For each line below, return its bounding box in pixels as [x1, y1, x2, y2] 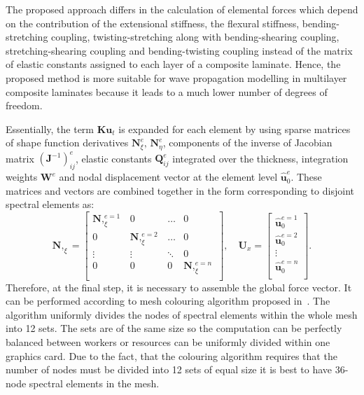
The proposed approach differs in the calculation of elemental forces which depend [6, 2, 358, 16]
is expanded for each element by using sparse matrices [118, 121, 351, 136]
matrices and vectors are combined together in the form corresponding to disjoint [6, 183, 354, 197]
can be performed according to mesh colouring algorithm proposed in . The [6, 293, 330, 308]
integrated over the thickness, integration [172, 151, 349, 165]
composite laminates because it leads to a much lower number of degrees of [6, 84, 328, 99]
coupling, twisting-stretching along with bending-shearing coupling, [51, 29, 339, 44]
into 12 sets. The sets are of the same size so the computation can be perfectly [6, 321, 342, 335]
